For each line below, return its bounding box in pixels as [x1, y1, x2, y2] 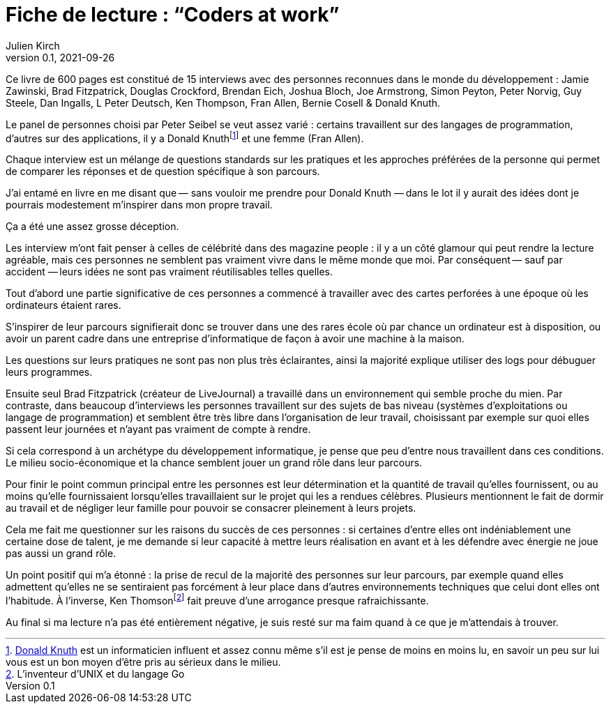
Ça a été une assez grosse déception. [6, 220, 179, 233]
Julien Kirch [6, 39, 60, 52]
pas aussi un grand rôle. [6, 547, 116, 560]
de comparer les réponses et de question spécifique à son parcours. [6, 165, 320, 178]
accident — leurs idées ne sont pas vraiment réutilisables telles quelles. [6, 266, 333, 278]
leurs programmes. [6, 366, 93, 379]
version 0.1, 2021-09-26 [6, 51, 115, 63]
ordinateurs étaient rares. [6, 299, 121, 312]
